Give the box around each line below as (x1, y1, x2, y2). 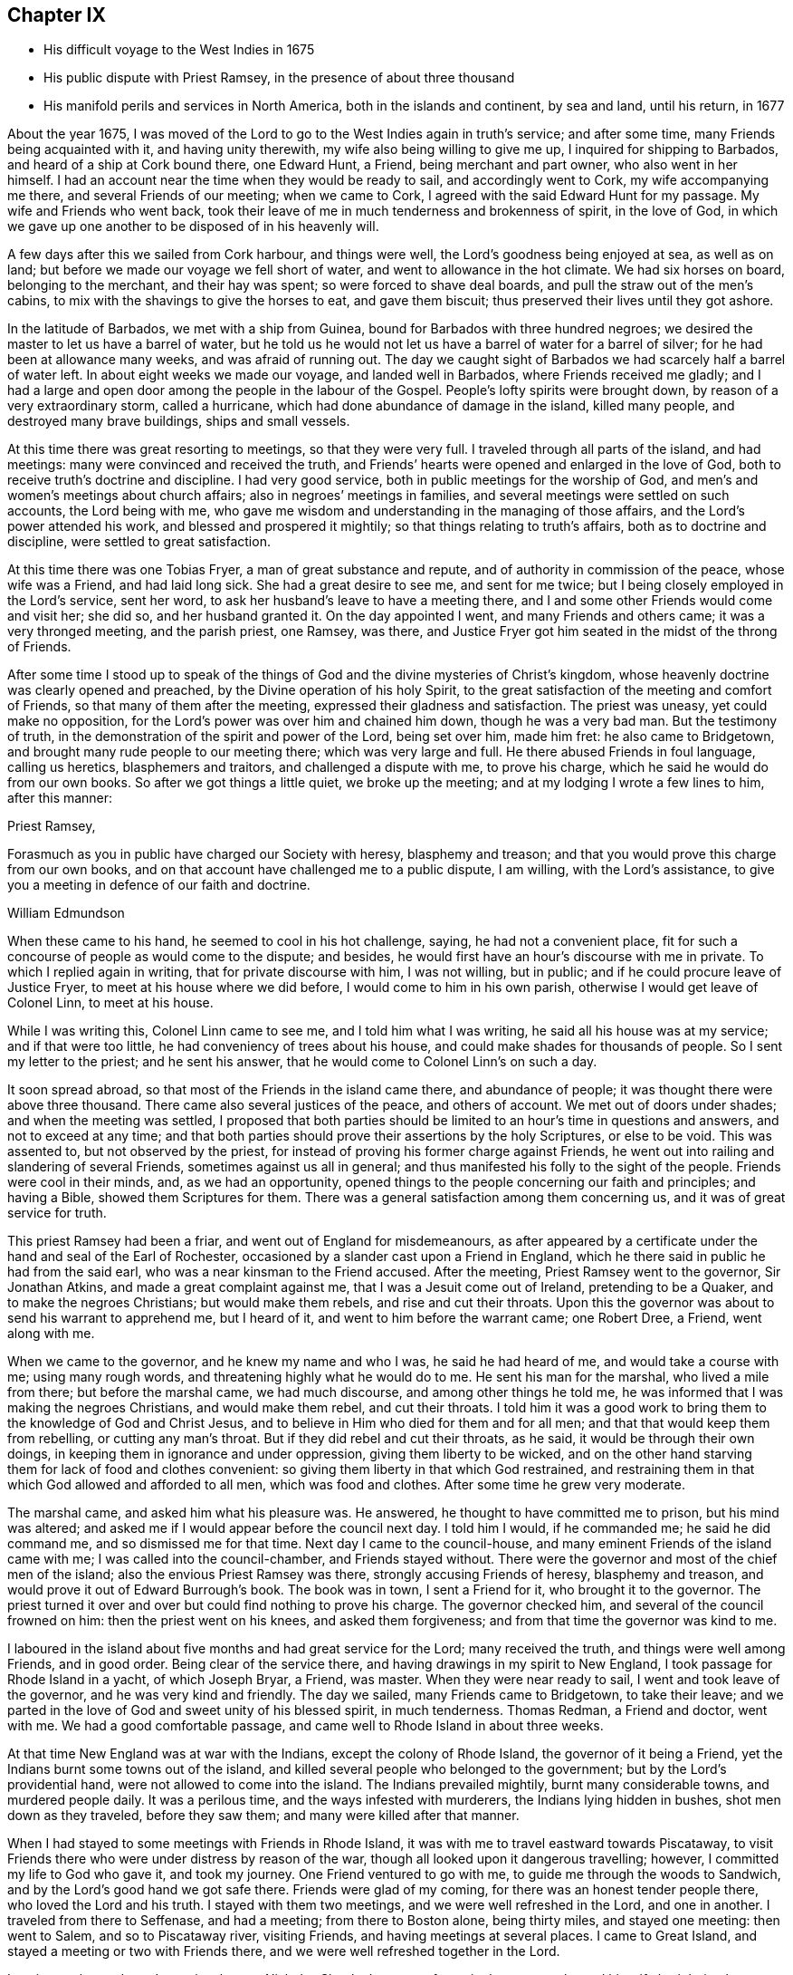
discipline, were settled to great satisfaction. (7, 534, 271, 550)
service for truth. (7, 1205, 107, 1221)
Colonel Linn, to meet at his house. (7, 995, 214, 1011)
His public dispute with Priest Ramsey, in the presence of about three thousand (43, 70, 515, 86)
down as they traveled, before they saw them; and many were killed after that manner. (7, 1807, 520, 1824)
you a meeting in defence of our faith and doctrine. (7, 877, 311, 893)
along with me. (7, 1325, 95, 1342)
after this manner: (7, 790, 113, 806)
